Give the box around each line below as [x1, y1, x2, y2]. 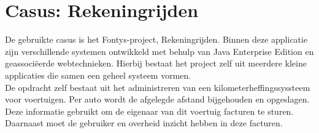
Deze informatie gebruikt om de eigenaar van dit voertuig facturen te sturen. [5, 104, 294, 117]
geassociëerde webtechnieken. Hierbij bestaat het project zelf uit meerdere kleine [5, 57, 307, 70]
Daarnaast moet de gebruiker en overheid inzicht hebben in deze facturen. [5, 117, 283, 129]
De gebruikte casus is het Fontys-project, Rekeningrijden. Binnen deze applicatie [5, 33, 308, 46]
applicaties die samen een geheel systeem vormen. [5, 68, 191, 81]
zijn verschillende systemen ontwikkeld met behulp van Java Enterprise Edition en [5, 45, 314, 57]
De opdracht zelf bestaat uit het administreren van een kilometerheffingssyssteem [5, 81, 310, 93]
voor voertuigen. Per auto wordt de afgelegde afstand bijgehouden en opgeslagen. [5, 93, 310, 106]
